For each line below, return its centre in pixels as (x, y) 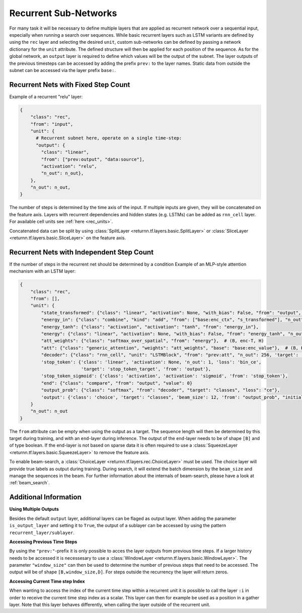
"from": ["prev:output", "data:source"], (93, 159)
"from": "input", (52, 124)
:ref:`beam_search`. (29, 483)
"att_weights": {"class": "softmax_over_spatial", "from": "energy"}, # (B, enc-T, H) (153, 341)
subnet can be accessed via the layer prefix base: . (62, 70)
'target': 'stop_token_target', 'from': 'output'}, (146, 369)
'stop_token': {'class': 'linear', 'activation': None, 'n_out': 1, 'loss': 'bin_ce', (151, 362)
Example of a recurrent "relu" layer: (46, 97)
